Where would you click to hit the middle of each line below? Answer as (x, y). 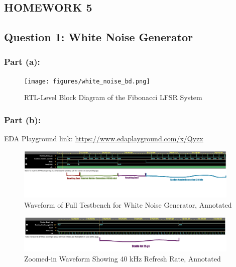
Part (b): (23, 119)
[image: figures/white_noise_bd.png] (87, 81)
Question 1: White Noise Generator (99, 37)
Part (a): (22, 62)
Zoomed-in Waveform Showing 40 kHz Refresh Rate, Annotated (123, 259)
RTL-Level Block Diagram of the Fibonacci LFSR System (113, 97)
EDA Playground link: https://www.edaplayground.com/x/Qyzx (104, 139)
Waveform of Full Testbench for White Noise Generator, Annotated (128, 204)
